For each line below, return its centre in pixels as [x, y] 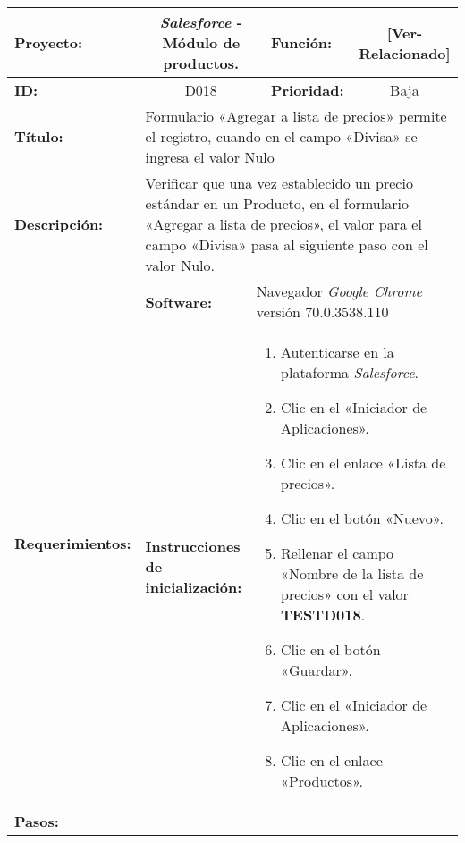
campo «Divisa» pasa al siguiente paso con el [287, 244]
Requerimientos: [73, 543]
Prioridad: [307, 90]
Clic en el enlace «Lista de [364, 463]
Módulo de [201, 42]
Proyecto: [49, 42]
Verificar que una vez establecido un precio [279, 183]
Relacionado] [405, 53]
